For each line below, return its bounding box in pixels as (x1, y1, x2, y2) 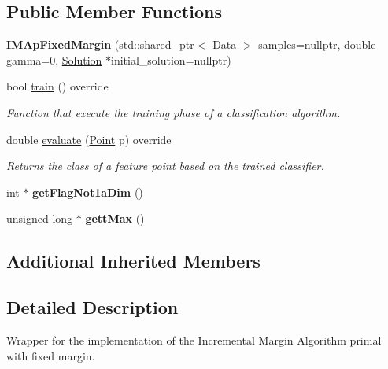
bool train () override (6, 78, 109, 94)
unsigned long (6, 210, 73, 227)
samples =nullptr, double (258, 36, 376, 53)
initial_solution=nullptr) (111, 51, 231, 68)
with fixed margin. (6, 347, 95, 363)
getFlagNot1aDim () (32, 183, 143, 200)
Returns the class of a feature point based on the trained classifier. (6, 157, 324, 174)
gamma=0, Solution (6, 51, 102, 68)
